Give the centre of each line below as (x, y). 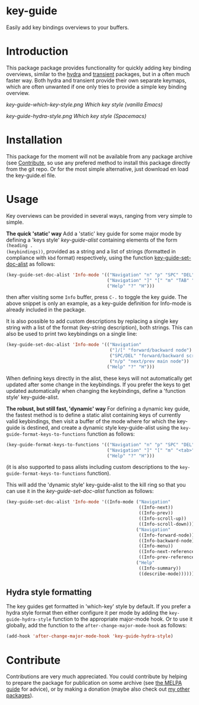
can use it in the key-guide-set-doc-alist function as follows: (80, 491)
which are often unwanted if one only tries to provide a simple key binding (97, 87)
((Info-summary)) (160, 568)
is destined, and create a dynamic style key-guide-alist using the (100, 427)
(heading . (20, 245)
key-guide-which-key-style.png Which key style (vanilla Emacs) (84, 104)
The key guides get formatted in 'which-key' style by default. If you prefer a (99, 606)
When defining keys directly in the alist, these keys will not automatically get (99, 378)
